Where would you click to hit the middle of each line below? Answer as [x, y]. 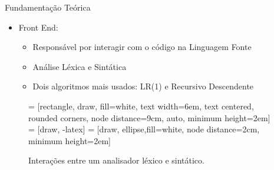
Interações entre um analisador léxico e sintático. [116, 160]
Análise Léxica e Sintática [80, 66]
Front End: [38, 27]
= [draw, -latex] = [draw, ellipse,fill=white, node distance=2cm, [144, 129]
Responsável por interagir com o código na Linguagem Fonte [142, 47]
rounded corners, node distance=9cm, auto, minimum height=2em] [149, 117]
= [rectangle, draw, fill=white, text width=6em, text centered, [141, 106]
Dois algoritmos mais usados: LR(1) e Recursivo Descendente [143, 86]
